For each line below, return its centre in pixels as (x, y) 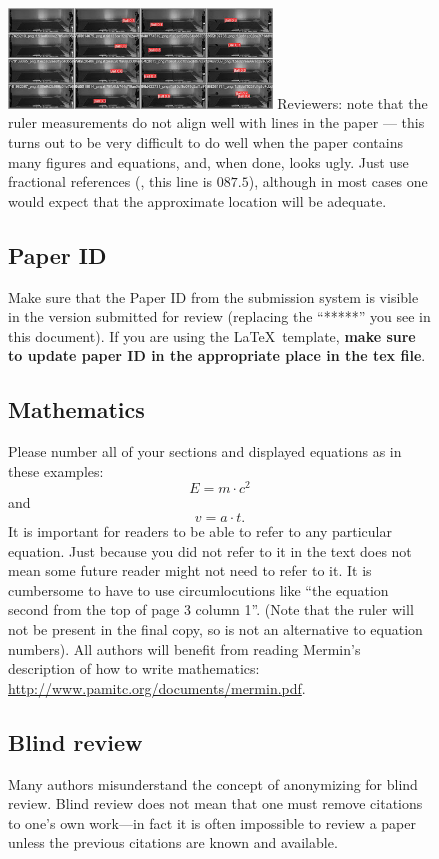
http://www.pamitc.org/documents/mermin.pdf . (157, 687)
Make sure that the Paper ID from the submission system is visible (213, 296)
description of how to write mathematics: (134, 668)
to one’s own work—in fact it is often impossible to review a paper (212, 822)
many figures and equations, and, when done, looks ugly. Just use (208, 161)
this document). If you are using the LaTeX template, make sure (212, 335)
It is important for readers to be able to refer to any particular (200, 530)
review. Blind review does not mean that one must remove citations (215, 803)
